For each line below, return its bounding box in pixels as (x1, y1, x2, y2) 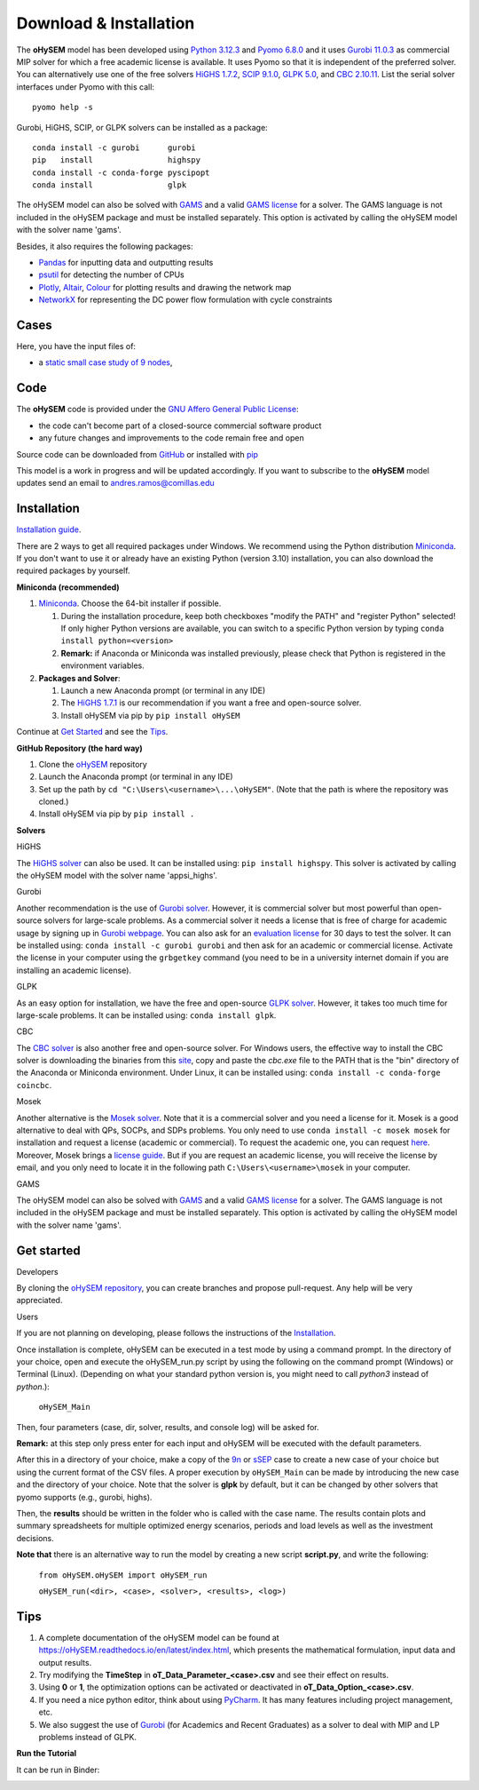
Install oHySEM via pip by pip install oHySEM (60, 710, 240, 720)
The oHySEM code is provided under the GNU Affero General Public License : (16, 404, 299, 415)
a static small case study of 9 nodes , (38, 357, 173, 368)
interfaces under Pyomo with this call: (16, 81, 155, 92)
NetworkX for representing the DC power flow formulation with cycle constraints (38, 294, 333, 306)
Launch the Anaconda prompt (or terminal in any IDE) (38, 771, 234, 782)
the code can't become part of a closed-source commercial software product (38, 420, 322, 431)
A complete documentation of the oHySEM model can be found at (38, 1632, 279, 1643)
